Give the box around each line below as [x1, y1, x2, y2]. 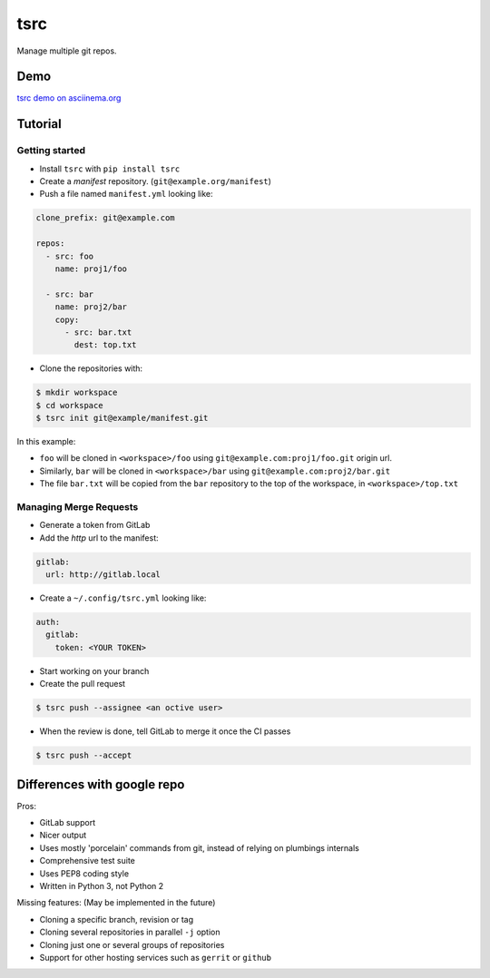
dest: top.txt [73, 340, 137, 350]
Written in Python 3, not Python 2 [39, 881, 164, 892]
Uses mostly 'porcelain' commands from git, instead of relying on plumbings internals [39, 842, 360, 853]
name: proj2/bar [54, 302, 127, 312]
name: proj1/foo [54, 263, 127, 274]
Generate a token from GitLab [39, 520, 151, 531]
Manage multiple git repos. [16, 45, 117, 56]
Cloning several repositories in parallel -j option [39, 926, 221, 938]
